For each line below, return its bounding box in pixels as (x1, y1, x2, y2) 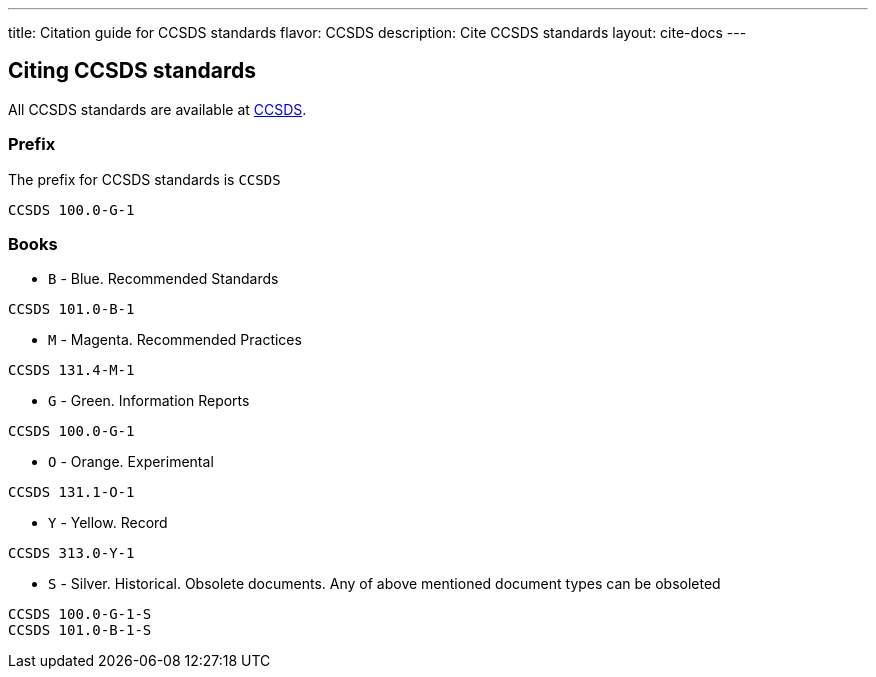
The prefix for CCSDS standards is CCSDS (8, 170, 281, 188)
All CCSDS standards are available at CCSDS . (8, 100, 307, 118)
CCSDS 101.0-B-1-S (8, 622, 152, 639)
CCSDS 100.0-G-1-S (8, 606, 152, 623)
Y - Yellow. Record (48, 514, 168, 532)
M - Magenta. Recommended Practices (48, 331, 302, 349)
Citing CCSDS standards (8, 58, 256, 84)
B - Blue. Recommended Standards (48, 270, 279, 288)
